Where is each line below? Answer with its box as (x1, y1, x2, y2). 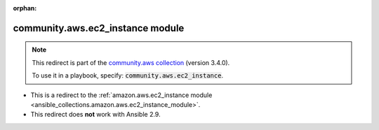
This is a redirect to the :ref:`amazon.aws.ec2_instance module (30, 91, 213, 99)
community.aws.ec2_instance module (13, 22, 185, 34)
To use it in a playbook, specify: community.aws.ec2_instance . (32, 71, 224, 80)
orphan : (13, 4, 37, 12)
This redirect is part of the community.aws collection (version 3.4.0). (32, 58, 230, 66)
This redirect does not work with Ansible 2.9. (30, 110, 161, 119)
